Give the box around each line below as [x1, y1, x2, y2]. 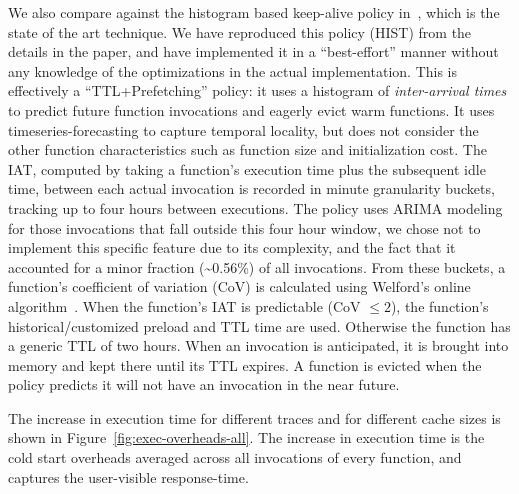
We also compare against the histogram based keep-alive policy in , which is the [8, 2, 500, 22]
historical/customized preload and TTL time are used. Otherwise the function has [8, 315, 511, 336]
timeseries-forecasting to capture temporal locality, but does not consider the [8, 119, 479, 140]
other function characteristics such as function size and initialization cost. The [8, 139, 487, 160]
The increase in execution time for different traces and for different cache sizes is [8, 407, 501, 428]
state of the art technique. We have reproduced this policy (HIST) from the [8, 21, 472, 42]
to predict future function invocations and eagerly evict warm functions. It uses [8, 99, 495, 120]
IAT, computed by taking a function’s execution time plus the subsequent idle [8, 158, 486, 179]
